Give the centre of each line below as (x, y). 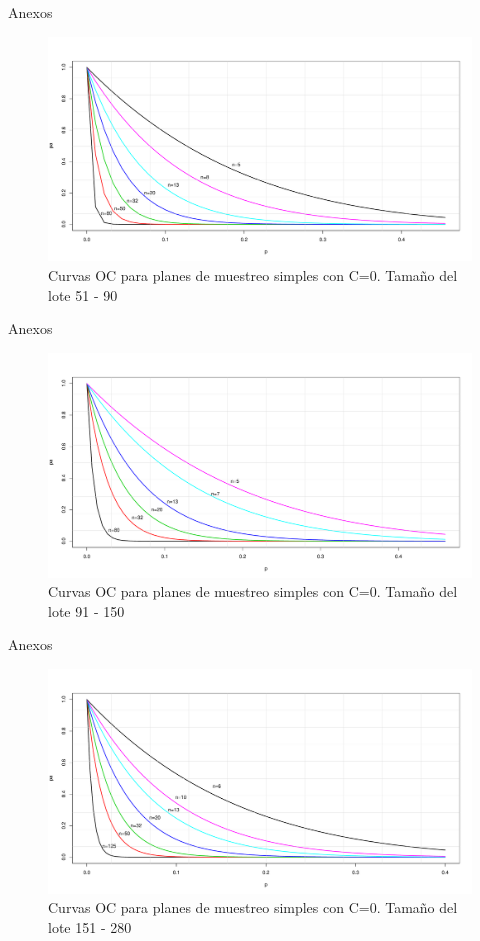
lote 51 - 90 (83, 294)
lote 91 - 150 (86, 610)
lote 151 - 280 (90, 927)
